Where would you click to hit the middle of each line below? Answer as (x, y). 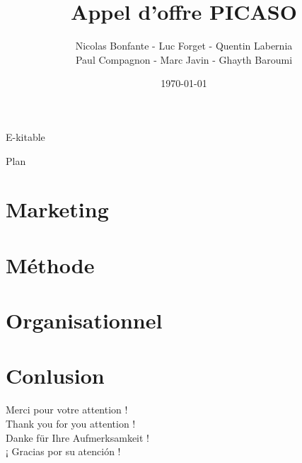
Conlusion (55, 376)
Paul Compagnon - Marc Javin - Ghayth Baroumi (184, 59)
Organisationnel (84, 320)
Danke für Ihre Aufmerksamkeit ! (77, 437)
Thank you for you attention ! (71, 423)
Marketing (57, 209)
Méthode (50, 264)
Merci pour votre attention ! (67, 410)
